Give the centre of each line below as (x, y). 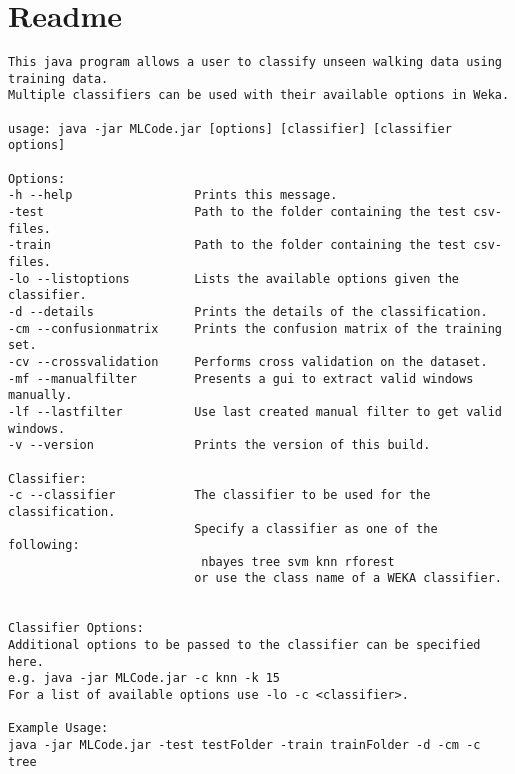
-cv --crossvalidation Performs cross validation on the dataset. (248, 361)
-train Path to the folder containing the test (237, 245)
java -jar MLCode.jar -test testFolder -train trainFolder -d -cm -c (244, 745)
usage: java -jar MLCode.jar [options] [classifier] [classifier (230, 128)
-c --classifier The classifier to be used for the (219, 495)
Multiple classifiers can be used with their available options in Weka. (259, 95)
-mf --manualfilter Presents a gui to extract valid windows (241, 378)
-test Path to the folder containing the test (237, 212)
